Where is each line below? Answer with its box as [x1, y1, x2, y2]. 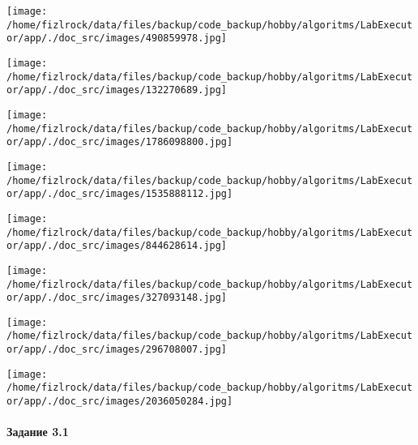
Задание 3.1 [6, 423, 69, 440]
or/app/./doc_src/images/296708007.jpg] [6, 344, 228, 356]
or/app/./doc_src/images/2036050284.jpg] [6, 396, 233, 408]
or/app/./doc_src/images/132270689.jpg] [6, 84, 228, 96]
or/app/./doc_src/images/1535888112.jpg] [6, 188, 233, 200]
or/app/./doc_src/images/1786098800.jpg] [6, 136, 233, 148]
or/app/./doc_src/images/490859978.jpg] [6, 32, 228, 45]
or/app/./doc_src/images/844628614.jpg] [6, 240, 228, 252]
